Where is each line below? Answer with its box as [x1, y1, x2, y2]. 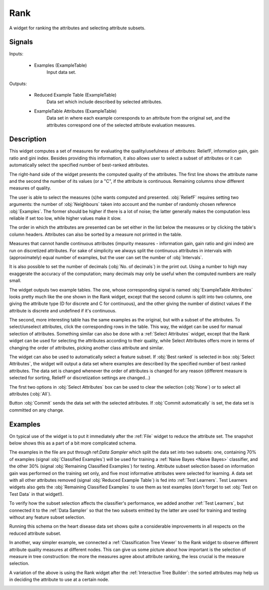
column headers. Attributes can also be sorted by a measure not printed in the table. [9, 231, 183, 237]
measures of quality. [9, 185, 51, 191]
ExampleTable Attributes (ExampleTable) [34, 108, 117, 114]
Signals [9, 38, 33, 46]
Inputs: [9, 51, 23, 57]
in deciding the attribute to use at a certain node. [9, 577, 110, 583]
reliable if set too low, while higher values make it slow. [9, 215, 122, 221]
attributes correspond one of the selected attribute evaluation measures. [46, 122, 196, 128]
